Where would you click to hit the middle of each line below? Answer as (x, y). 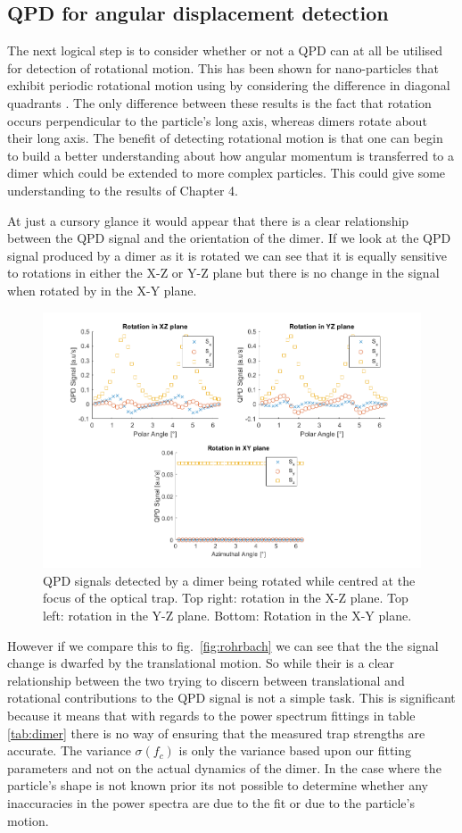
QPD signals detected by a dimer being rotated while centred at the (229, 580)
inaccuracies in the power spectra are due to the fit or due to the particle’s (211, 802)
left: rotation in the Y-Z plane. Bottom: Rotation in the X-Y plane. (227, 616)
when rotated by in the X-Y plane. (102, 290)
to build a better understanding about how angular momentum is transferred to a (231, 155)
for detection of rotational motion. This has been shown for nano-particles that (223, 67)
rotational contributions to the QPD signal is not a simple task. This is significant (231, 698)
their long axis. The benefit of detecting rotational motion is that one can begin (225, 138)
